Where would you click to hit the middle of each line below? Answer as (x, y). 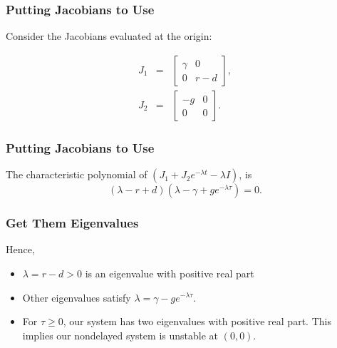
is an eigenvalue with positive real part (170, 273)
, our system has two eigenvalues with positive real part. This (197, 321)
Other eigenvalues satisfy (77, 297)
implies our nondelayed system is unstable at (120, 335)
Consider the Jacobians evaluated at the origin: (109, 36)
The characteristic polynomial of (77, 174)
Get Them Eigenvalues (72, 223)
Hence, (20, 249)
